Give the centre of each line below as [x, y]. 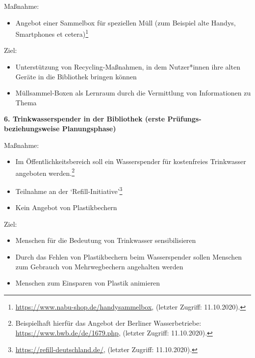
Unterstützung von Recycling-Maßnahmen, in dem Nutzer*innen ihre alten [128, 67]
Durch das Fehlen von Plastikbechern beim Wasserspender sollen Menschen [129, 257]
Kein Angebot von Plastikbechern [66, 207]
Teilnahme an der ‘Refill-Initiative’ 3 [69, 190]
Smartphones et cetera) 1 [52, 33]
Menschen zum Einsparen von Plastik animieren [88, 283]
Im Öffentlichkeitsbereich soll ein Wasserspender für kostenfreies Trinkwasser [131, 161]
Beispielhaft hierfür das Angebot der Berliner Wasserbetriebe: [108, 323]
